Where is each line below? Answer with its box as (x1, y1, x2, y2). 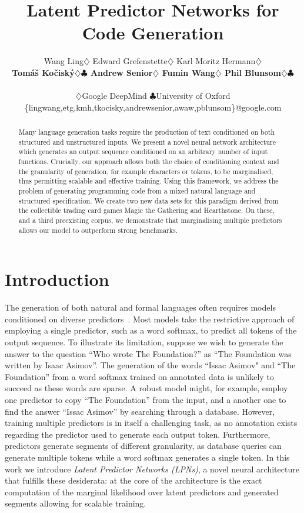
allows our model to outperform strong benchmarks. (18, 225, 178, 235)
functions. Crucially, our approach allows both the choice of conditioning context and (18, 156, 279, 166)
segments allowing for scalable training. (5, 497, 146, 509)
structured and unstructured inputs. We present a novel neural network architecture (18, 136, 276, 146)
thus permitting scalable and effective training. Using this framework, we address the (18, 176, 279, 186)
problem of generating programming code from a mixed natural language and (18, 186, 256, 196)
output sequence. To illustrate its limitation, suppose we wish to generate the (5, 336, 283, 348)
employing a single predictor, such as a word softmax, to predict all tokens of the (5, 324, 297, 337)
